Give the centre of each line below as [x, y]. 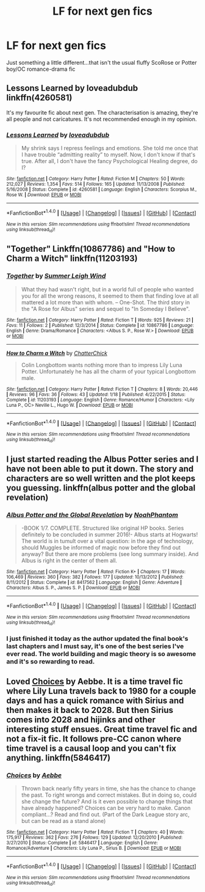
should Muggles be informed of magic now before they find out [101, 547]
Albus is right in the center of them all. [69, 561]
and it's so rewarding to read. [51, 662]
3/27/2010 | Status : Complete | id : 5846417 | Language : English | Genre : [82, 843]
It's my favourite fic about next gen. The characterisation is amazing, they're [102, 112]
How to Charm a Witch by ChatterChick [57, 353]
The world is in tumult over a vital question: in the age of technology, [107, 541]
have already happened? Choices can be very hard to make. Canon [106, 808]
